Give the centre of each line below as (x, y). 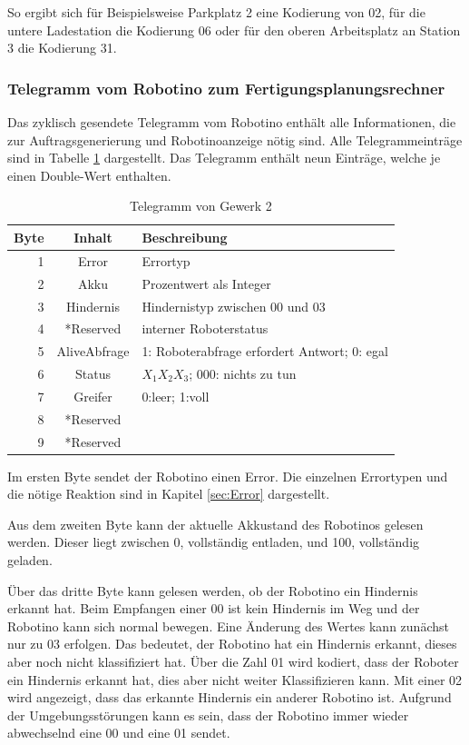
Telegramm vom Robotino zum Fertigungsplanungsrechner (226, 88)
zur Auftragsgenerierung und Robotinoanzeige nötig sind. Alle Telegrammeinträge (235, 139)
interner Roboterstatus (205, 328)
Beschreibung (185, 237)
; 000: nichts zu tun (243, 374)
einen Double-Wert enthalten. (89, 175)
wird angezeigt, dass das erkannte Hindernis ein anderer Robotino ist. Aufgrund (230, 697)
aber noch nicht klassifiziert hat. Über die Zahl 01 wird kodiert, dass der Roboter (233, 661)
